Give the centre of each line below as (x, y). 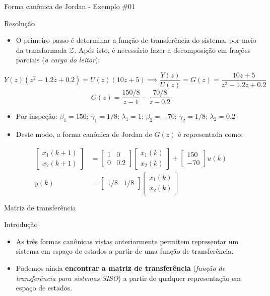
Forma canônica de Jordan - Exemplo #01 (70, 6)
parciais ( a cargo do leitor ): (58, 60)
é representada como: (211, 134)
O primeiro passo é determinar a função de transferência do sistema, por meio (136, 40)
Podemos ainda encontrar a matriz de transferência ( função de (121, 268)
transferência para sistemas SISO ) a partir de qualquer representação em (128, 278)
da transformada (41, 50)
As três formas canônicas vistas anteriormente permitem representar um (127, 241)
